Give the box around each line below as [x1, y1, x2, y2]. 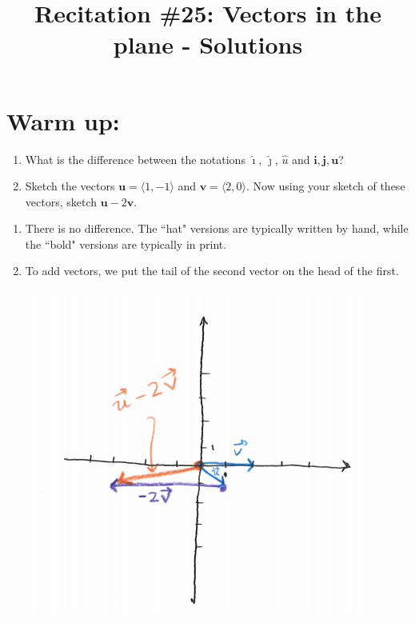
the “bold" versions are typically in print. [25, 235, 227, 252]
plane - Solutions [113, 28, 303, 61]
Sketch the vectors [25, 178, 115, 194]
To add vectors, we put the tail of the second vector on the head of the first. [25, 262, 399, 279]
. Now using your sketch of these [246, 178, 405, 194]
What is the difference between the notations [25, 150, 245, 167]
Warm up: [6, 104, 120, 137]
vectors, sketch [25, 193, 98, 210]
